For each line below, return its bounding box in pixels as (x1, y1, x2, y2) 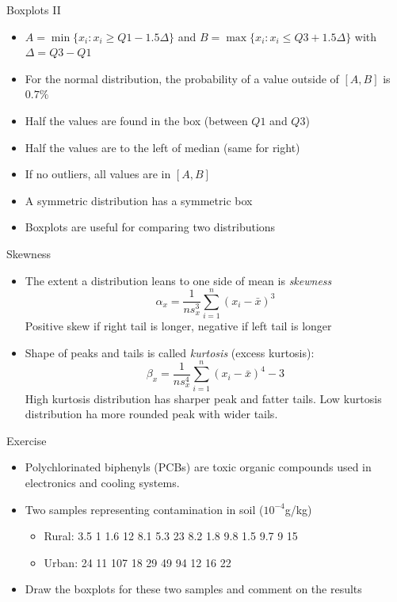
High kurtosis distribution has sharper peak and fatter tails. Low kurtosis (25, 390, 382, 406)
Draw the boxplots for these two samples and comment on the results (25, 581, 362, 597)
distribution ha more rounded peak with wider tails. (25, 406, 278, 422)
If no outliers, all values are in (25, 166, 171, 182)
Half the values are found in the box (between (25, 112, 248, 128)
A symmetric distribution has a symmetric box (25, 192, 253, 208)
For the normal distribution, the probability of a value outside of (25, 70, 339, 86)
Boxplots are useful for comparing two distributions (25, 219, 276, 235)
